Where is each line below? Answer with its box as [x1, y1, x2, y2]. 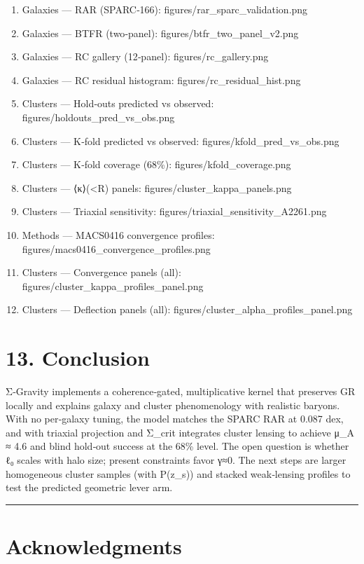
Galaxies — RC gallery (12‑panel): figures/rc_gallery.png [22, 49, 269, 64]
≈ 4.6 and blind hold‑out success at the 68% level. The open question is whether [6, 439, 349, 453]
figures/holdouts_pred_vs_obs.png [22, 109, 175, 124]
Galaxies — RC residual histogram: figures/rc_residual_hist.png [22, 72, 301, 87]
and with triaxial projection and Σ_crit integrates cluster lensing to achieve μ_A [6, 425, 354, 439]
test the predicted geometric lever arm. [6, 480, 173, 495]
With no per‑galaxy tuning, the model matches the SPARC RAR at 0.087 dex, [6, 411, 344, 426]
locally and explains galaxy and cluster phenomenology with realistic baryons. [6, 397, 340, 412]
